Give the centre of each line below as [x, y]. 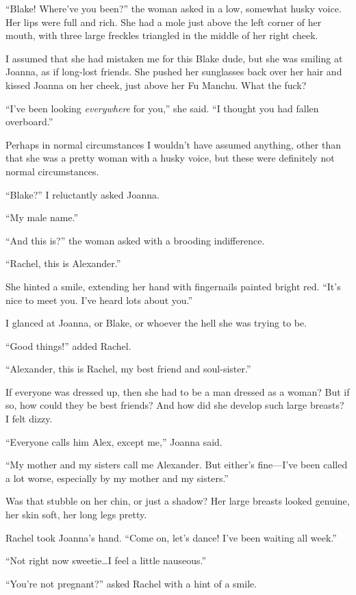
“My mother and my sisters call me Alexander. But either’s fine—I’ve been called [177, 465]
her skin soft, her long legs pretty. [76, 515]
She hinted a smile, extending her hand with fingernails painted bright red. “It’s [173, 286]
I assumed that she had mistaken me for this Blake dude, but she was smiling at [174, 58]
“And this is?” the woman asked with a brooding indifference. [135, 240]
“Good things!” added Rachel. [68, 345]
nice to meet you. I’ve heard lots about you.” [99, 300]
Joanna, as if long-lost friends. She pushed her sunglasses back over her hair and [174, 72]
